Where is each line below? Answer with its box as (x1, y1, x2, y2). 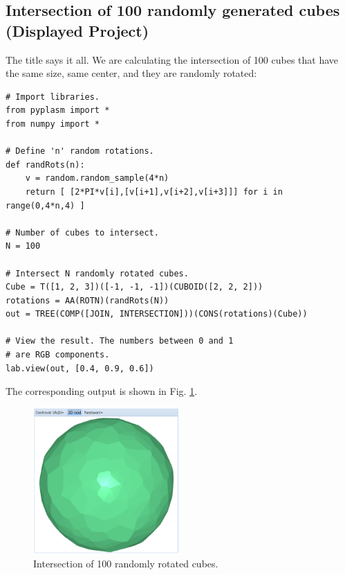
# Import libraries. (6, 91, 100, 102)
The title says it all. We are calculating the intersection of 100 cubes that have (6, 52, 339, 67)
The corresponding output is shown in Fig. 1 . (6, 384, 198, 398)
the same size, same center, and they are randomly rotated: (6, 66, 257, 80)
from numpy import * (6, 118, 100, 129)
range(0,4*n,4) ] (6, 200, 85, 211)
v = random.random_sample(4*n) (25, 173, 169, 184)
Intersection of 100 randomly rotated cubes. (33, 556, 218, 570)
